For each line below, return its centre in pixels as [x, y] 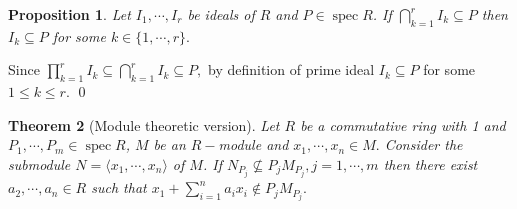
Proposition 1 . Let [69, 14]
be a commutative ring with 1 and [403, 124]
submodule [39, 163]
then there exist [430, 163]
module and [253, 144]
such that [119, 187]
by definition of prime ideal [291, 69]
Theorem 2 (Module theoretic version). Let [144, 124]
